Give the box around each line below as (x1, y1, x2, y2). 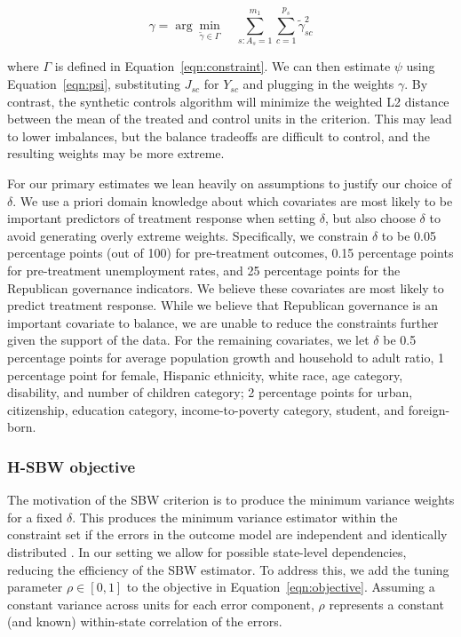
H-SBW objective (7, 455, 136, 477)
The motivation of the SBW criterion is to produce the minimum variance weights (7, 490, 455, 509)
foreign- (408, 400, 450, 418)
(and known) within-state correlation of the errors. (7, 612, 282, 631)
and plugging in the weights (242, 75, 394, 93)
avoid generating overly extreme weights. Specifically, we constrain (7, 226, 369, 244)
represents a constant (329, 594, 444, 613)
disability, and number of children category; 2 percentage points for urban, (7, 383, 413, 402)
